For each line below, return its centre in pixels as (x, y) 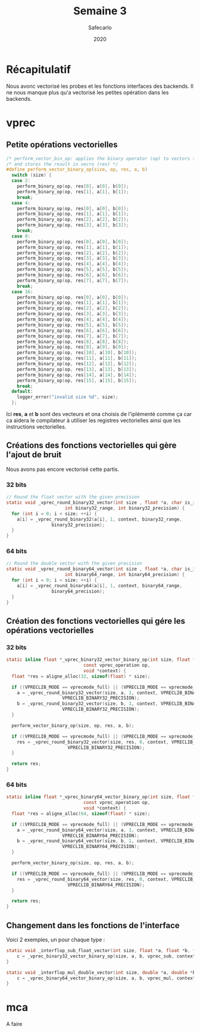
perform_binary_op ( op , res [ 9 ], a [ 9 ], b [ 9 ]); (73, 347)
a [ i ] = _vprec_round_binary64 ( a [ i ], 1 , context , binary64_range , (100, 586)
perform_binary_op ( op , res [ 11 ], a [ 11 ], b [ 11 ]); (77, 358)
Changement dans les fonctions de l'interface (93, 925)
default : (22, 392)
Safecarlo (100, 27)
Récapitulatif (39, 69)
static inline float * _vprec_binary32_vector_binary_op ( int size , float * (101, 660)
